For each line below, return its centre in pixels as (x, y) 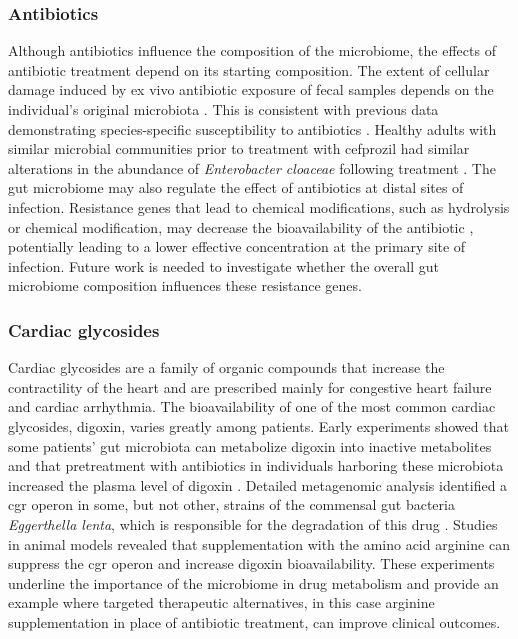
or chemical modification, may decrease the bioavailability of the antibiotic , (241, 226)
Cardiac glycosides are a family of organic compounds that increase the (226, 367)
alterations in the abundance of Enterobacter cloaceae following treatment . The (252, 167)
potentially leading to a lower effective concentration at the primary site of (237, 246)
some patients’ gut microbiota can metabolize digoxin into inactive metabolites (250, 445)
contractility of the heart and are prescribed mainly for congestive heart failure (250, 386)
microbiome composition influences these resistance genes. (185, 285)
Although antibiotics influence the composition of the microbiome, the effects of (252, 50)
